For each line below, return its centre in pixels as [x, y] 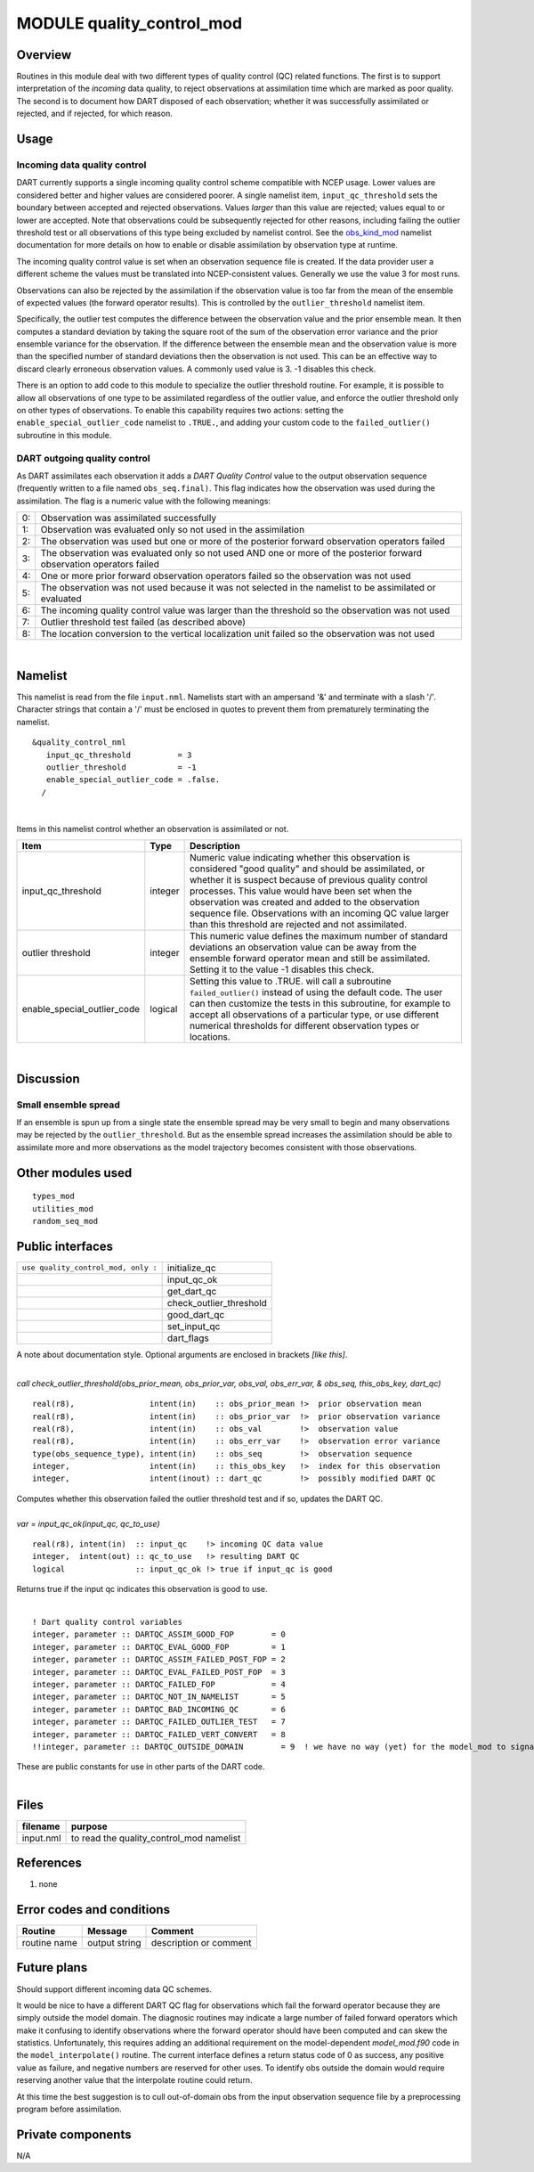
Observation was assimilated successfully [129, 519]
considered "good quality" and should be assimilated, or [307, 869]
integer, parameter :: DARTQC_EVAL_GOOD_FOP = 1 [159, 1647]
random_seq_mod [65, 1221]
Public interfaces [65, 1246]
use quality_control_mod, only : [89, 1268]
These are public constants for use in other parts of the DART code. [141, 1767]
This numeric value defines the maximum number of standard [319, 935]
